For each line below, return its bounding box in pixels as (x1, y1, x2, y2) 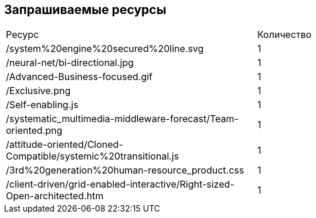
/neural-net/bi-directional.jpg (6, 57, 134, 69)
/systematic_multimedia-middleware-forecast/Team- (6, 113, 239, 125)
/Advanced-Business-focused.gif (6, 71, 152, 83)
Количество (257, 29, 312, 41)
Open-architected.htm (6, 190, 104, 202)
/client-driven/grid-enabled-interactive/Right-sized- (6, 178, 235, 191)
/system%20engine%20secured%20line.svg (6, 43, 204, 55)
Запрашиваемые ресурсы (4, 2, 167, 17)
